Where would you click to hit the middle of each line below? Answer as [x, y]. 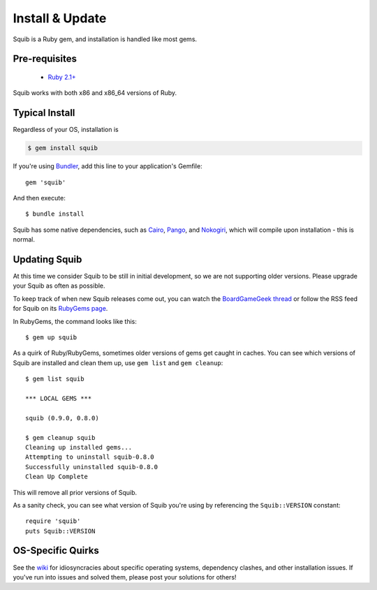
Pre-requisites [45, 59]
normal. [24, 239]
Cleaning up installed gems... [79, 447]
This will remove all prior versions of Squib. [75, 492]
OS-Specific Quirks [56, 551]
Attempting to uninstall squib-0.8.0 [90, 457]
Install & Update [60, 18]
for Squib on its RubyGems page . [60, 309]
